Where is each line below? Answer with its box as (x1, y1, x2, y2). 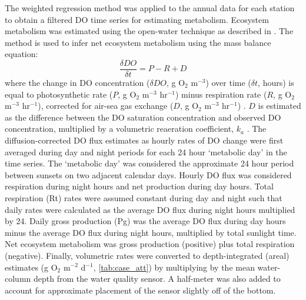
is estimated (258, 99, 301, 112)
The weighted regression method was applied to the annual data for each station (5, 2, 295, 14)
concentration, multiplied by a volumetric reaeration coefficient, (5, 122, 234, 135)
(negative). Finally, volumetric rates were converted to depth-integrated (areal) (5, 249, 290, 261)
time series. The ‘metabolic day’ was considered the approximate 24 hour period (5, 157, 294, 169)
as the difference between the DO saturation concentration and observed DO (5, 111, 281, 123)
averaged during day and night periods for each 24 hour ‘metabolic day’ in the (5, 145, 287, 158)
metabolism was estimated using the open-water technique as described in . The (5, 25, 294, 37)
